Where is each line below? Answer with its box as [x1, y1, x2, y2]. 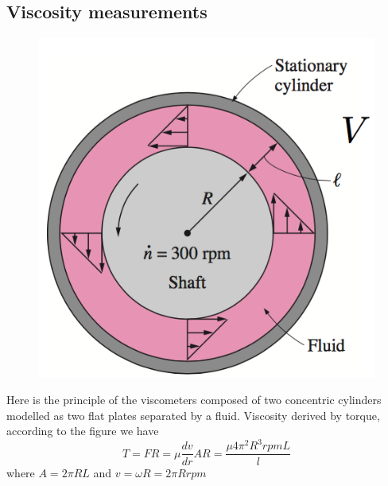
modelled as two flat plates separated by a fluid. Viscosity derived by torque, [6, 406, 380, 423]
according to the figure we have [6, 422, 159, 439]
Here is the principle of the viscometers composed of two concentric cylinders [6, 391, 382, 408]
